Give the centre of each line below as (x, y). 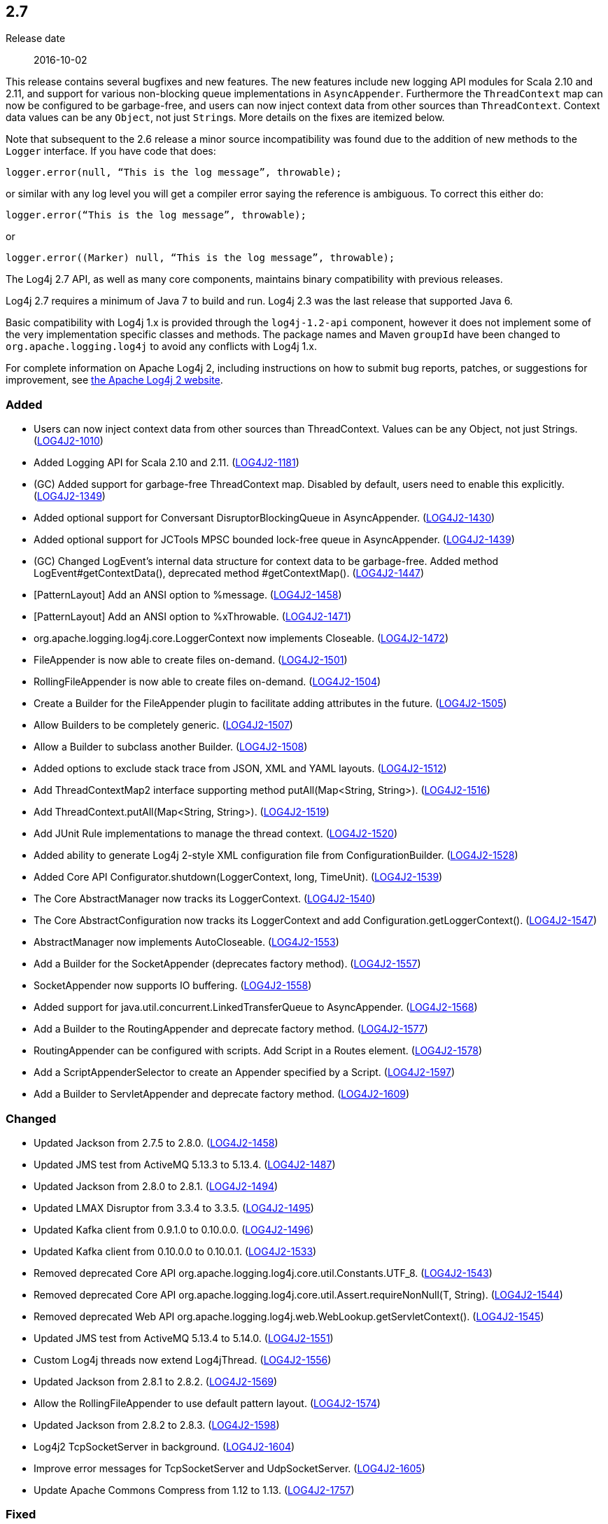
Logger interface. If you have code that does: (111, 151)
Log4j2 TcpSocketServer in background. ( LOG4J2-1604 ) (164, 1446)
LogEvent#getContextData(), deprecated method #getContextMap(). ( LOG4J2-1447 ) (229, 573)
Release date (36, 39)
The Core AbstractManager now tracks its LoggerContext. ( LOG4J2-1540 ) (205, 899)
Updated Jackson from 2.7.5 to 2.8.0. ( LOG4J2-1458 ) (156, 1142)
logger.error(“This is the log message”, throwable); (156, 215)
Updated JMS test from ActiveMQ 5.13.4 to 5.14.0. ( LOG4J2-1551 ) (184, 1338)
